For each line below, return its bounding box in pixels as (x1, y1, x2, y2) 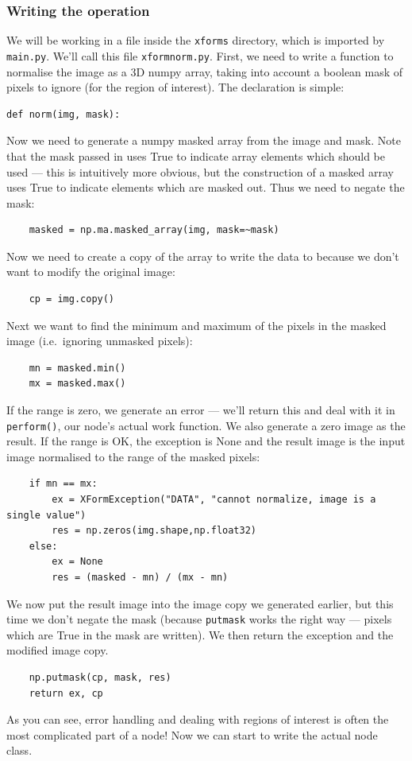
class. (6, 742, 33, 759)
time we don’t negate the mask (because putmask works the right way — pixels (6, 611, 392, 627)
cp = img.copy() (29, 293, 115, 305)
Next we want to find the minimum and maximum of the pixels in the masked (6, 316, 387, 333)
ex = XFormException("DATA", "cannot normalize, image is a (52, 494, 376, 506)
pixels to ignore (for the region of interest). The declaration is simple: (6, 79, 345, 95)
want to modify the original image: (6, 263, 175, 280)
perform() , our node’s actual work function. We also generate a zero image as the (6, 417, 406, 433)
